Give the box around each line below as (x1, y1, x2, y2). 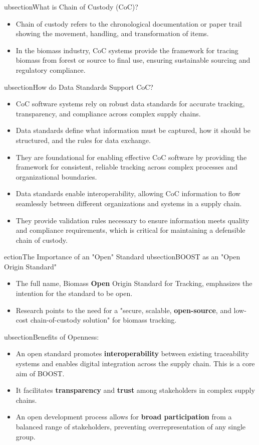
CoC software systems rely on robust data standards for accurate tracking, (16, 98, 245, 109)
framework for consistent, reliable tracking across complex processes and (16, 162, 237, 172)
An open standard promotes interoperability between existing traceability (16, 348, 249, 359)
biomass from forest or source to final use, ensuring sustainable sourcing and (16, 55, 250, 65)
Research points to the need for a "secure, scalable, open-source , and (16, 305, 231, 315)
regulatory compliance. (16, 64, 86, 75)
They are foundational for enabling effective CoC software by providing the (16, 152, 247, 162)
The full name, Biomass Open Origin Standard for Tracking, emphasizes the (16, 278, 252, 288)
